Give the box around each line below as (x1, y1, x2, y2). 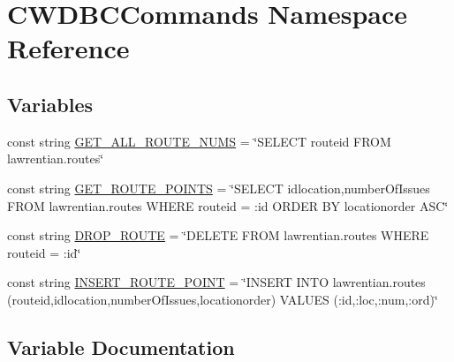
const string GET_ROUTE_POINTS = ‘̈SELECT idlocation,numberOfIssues (7, 178, 430, 197)
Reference (7, 30, 130, 66)
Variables (7, 90, 94, 117)
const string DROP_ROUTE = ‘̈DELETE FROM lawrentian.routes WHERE (7, 226, 429, 245)
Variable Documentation (7, 333, 235, 360)
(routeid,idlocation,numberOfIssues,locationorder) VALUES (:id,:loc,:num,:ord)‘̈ (7, 290, 438, 308)
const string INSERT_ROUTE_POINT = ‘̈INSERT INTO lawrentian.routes (7, 273, 426, 291)
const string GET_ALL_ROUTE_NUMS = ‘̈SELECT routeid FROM (7, 132, 391, 150)
